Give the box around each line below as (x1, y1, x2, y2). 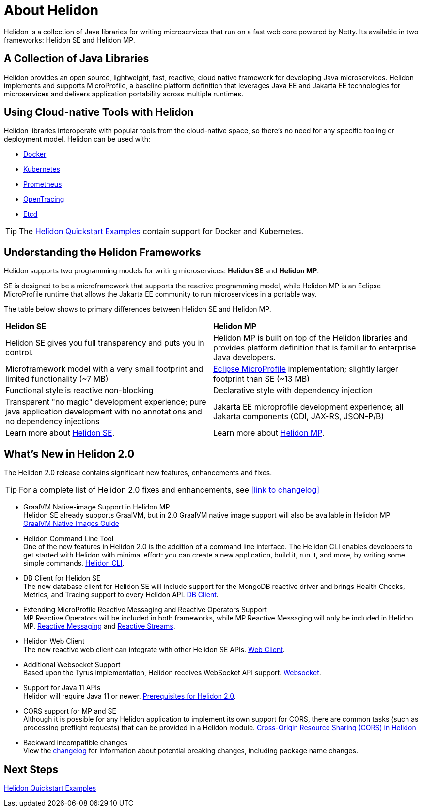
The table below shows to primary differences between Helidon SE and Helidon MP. (4, 305, 271, 314)
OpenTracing (23, 195, 64, 204)
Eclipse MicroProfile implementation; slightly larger (213, 364, 398, 374)
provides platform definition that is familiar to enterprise (213, 343, 416, 353)
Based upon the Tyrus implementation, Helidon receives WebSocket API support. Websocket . (23, 668, 321, 677)
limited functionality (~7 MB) (5, 374, 109, 384)
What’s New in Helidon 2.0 (4, 447, 135, 460)
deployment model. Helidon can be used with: (4, 135, 151, 143)
